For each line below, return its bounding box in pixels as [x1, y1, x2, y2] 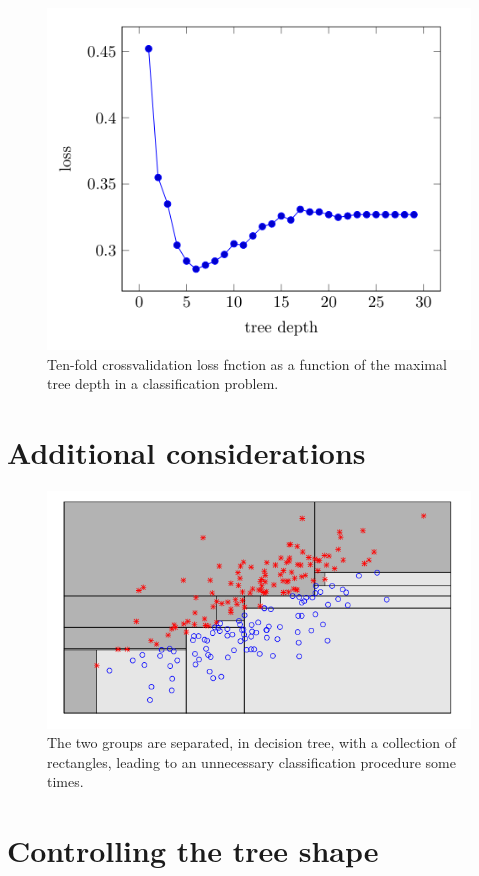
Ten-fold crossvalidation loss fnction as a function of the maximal [47, 353, 447, 374]
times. [47, 771, 84, 792]
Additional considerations [7, 432, 366, 473]
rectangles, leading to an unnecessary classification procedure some [47, 751, 456, 772]
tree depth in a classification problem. [47, 373, 279, 394]
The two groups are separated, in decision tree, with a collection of [47, 732, 457, 753]
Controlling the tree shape [7, 830, 379, 871]
